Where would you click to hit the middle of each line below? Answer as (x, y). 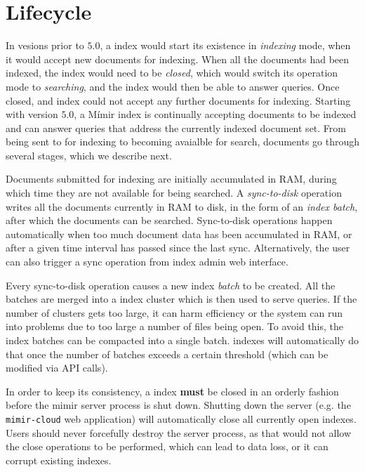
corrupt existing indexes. (59, 460)
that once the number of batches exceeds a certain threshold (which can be (167, 354)
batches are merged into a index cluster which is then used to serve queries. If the (181, 299)
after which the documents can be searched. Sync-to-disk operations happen (169, 220)
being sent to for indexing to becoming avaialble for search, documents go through (183, 142)
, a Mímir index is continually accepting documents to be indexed (215, 114)
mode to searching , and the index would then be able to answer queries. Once (173, 86)
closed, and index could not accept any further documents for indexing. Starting (178, 100)
